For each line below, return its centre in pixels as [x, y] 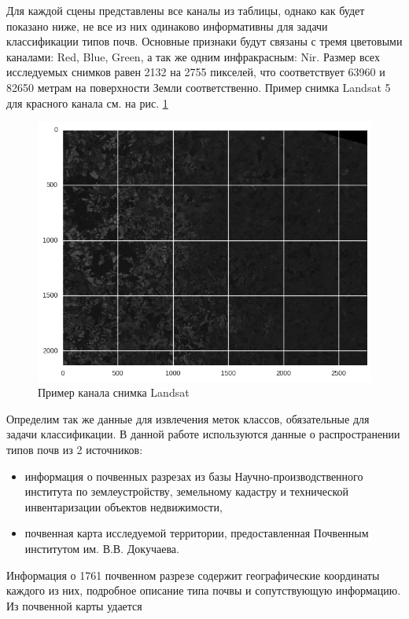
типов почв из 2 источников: [75, 450]
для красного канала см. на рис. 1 [87, 103]
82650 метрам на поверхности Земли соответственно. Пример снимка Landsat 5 [199, 87]
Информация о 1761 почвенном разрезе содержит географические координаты [193, 575]
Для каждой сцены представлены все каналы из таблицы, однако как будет [186, 10]
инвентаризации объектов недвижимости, [123, 506]
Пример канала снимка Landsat [114, 392]
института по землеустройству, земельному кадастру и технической [187, 491]
